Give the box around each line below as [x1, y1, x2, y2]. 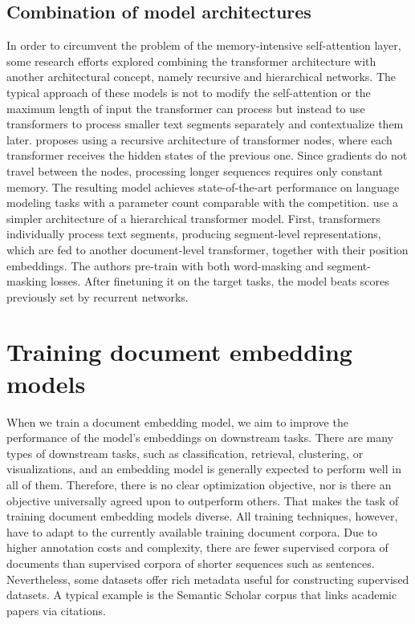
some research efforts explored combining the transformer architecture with [6, 52, 376, 69]
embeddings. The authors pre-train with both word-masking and [6, 257, 324, 274]
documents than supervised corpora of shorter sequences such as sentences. [6, 554, 375, 571]
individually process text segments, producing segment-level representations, [6, 225, 381, 242]
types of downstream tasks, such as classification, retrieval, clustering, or [6, 444, 364, 461]
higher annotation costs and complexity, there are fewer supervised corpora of [6, 539, 389, 556]
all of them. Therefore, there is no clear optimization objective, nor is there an [6, 476, 392, 492]
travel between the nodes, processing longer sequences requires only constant [6, 162, 383, 179]
